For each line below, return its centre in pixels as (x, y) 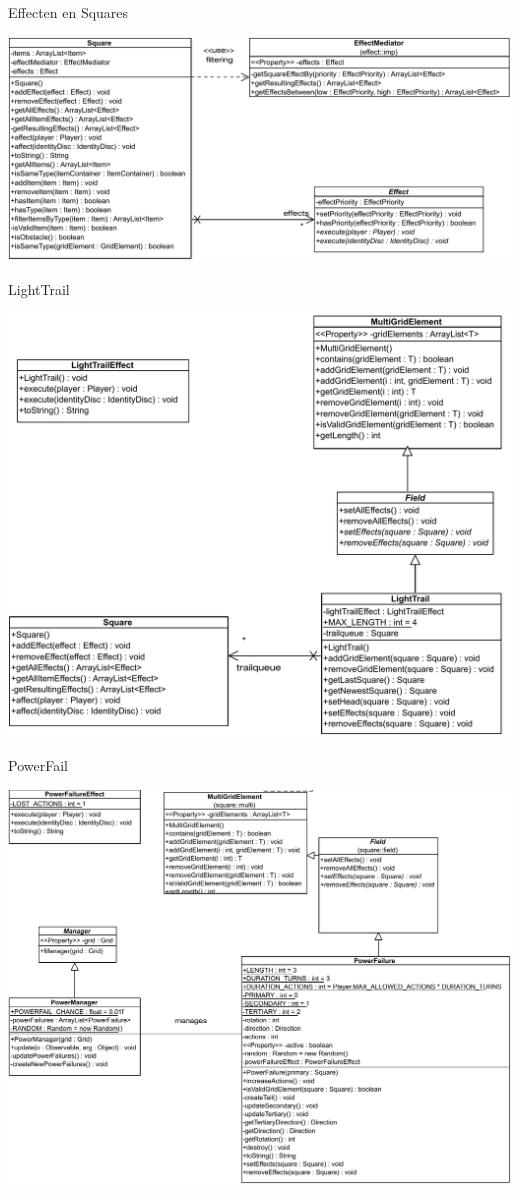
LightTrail (39, 288)
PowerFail (38, 765)
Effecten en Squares (68, 12)
